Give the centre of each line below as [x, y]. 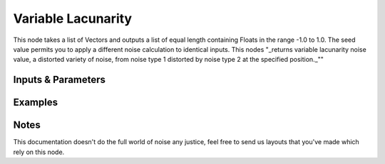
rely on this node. [39, 152]
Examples [36, 103]
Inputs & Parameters [60, 80]
